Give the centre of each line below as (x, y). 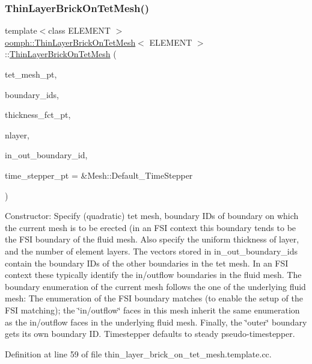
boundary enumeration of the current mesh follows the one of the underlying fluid (155, 286)
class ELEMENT (79, 30)
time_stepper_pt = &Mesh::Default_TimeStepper (99, 175)
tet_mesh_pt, (31, 74)
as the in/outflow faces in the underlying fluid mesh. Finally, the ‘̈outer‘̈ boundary (156, 322)
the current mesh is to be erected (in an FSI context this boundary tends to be (151, 227)
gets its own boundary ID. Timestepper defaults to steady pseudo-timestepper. (150, 334)
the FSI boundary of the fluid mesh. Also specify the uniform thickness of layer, (152, 239)
